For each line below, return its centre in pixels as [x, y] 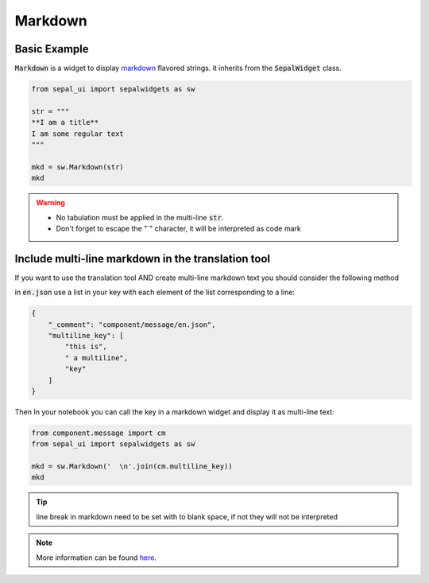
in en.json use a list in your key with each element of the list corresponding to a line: [155, 292]
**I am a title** [65, 122]
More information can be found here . [96, 558]
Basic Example [52, 49]
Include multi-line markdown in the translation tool [143, 258]
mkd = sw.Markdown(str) [78, 167]
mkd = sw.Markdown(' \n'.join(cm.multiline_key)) [132, 466]
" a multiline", [97, 358]
